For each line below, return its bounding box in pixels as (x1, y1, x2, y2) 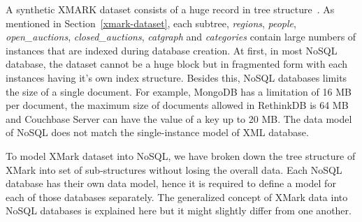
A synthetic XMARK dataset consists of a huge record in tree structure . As (6, 2, 335, 16)
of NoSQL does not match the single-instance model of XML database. (6, 125, 309, 140)
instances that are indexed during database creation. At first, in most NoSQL (6, 43, 338, 57)
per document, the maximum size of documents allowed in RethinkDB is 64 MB (6, 98, 349, 112)
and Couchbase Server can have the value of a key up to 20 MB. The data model (6, 111, 352, 126)
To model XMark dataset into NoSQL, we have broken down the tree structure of (6, 148, 356, 163)
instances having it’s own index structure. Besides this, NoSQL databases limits (6, 70, 347, 84)
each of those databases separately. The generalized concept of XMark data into (6, 189, 348, 204)
